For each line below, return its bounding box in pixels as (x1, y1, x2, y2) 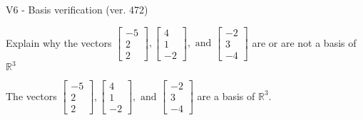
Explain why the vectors (6, 35, 112, 50)
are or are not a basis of (252, 35, 357, 50)
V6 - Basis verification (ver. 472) (6, 2, 148, 16)
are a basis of (197, 88, 255, 103)
